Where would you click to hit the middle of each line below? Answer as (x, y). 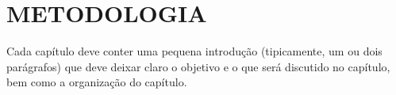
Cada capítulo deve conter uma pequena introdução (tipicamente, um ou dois (194, 51)
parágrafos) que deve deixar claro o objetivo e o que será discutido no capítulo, (198, 66)
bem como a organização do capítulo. (97, 82)
